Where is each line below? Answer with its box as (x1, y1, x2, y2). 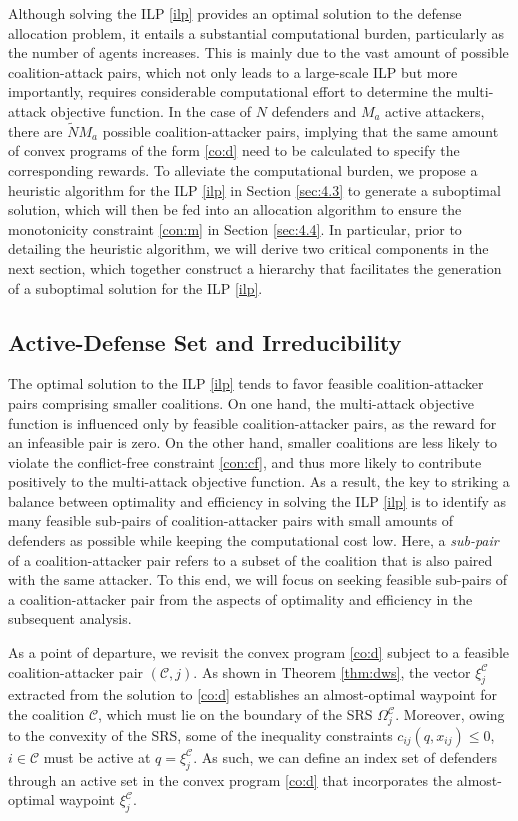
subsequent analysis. (8, 608, 132, 629)
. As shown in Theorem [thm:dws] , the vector (193, 661, 471, 682)
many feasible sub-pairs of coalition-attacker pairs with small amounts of (8, 510, 454, 531)
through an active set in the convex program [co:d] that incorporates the (8, 769, 453, 790)
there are (8, 120, 63, 141)
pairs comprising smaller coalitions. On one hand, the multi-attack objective (8, 392, 474, 413)
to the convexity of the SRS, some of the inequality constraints (8, 724, 393, 745)
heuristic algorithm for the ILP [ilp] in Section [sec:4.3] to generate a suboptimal (8, 179, 501, 200)
